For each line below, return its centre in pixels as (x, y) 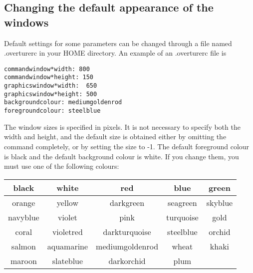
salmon (23, 246)
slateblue (68, 260)
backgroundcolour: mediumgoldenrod (63, 102)
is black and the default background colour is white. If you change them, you (122, 156)
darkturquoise (127, 231)
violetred (67, 231)
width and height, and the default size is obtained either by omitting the (115, 136)
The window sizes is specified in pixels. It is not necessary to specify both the (122, 126)
